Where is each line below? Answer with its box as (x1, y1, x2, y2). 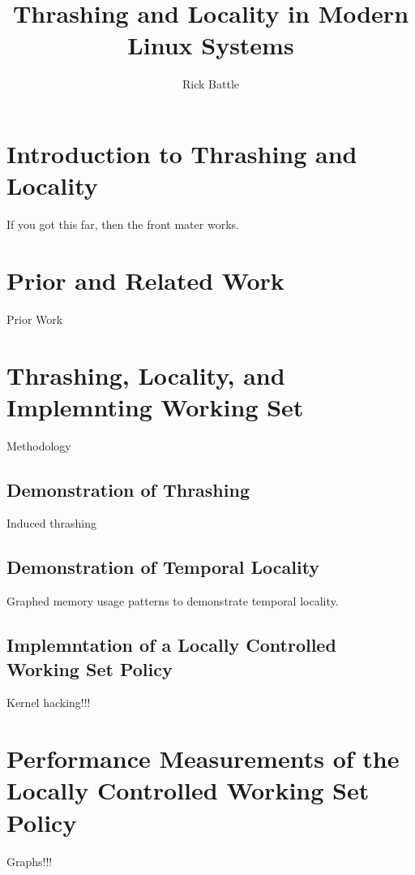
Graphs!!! (6, 852, 53, 869)
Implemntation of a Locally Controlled (6, 632, 336, 657)
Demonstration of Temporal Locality (6, 554, 320, 580)
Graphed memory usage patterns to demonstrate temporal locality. (6, 593, 339, 610)
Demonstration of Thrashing (6, 476, 250, 502)
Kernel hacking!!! (6, 694, 91, 711)
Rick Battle (182, 75, 239, 93)
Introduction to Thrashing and (6, 136, 357, 170)
